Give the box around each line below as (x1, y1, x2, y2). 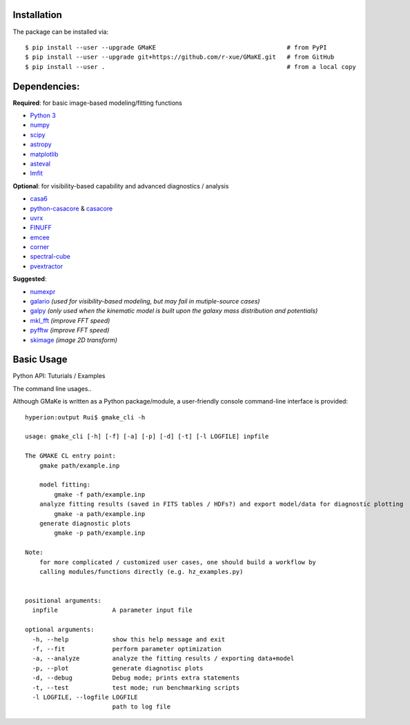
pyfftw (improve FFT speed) (30, 326, 110, 335)
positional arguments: (25, 597, 102, 605)
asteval (30, 159, 51, 168)
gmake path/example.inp (39, 461, 120, 469)
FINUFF (30, 224, 52, 232)
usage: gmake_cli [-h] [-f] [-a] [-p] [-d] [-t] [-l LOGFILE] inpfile (25, 433, 269, 441)
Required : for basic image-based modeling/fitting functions (12, 99, 182, 107)
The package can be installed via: (12, 28, 109, 36)
